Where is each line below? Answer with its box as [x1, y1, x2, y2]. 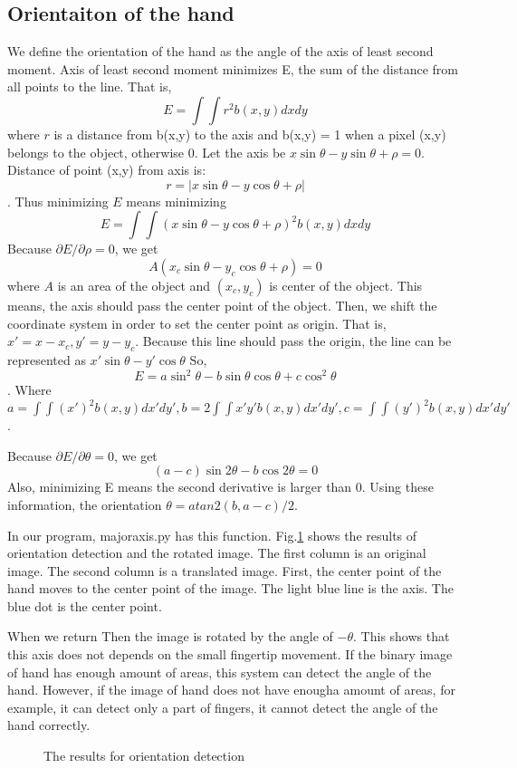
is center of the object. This [269, 275, 423, 294]
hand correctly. [7, 715, 91, 734]
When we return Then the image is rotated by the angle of [7, 627, 333, 646]
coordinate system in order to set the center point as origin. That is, [7, 313, 387, 332]
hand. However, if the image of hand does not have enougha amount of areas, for [7, 680, 455, 699]
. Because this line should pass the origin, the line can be [135, 331, 452, 350]
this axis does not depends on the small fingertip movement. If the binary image [7, 645, 453, 664]
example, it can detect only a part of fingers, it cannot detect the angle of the [7, 697, 438, 716]
